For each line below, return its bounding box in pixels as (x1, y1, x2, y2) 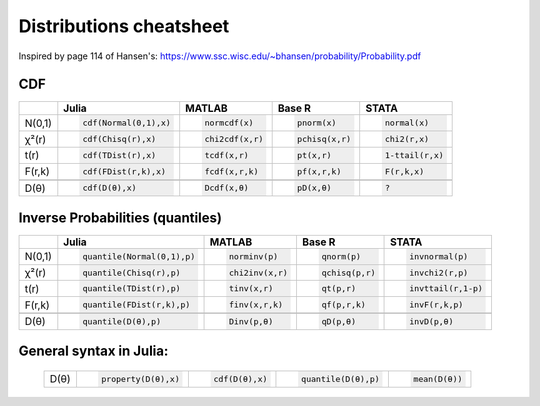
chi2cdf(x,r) (204, 134, 264, 145)
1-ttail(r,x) (384, 150, 444, 160)
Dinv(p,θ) (228, 316, 274, 327)
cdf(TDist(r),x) (82, 150, 157, 160)
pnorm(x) (296, 118, 337, 129)
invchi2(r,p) (409, 267, 469, 278)
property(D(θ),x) (101, 373, 180, 384)
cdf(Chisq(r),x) (82, 134, 157, 145)
